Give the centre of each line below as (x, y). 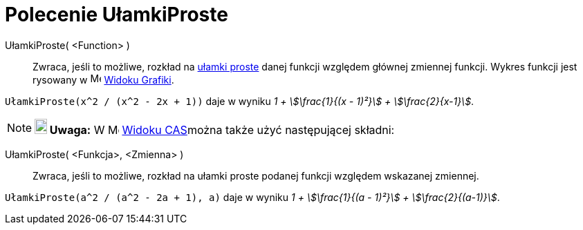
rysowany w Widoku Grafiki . (103, 79)
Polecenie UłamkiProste (117, 15)
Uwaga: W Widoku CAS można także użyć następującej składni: (222, 130)
